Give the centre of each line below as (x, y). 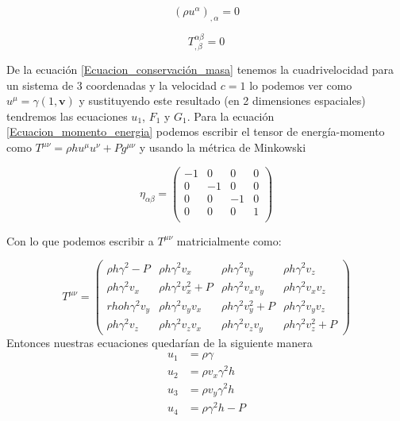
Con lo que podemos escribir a (80, 240)
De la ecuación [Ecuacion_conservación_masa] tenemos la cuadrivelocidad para (200, 70)
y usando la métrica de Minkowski (223, 147)
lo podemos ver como (301, 85)
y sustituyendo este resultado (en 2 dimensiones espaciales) (222, 100)
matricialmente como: (229, 240)
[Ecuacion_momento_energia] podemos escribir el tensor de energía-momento (196, 131)
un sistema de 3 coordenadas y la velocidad (112, 85)
